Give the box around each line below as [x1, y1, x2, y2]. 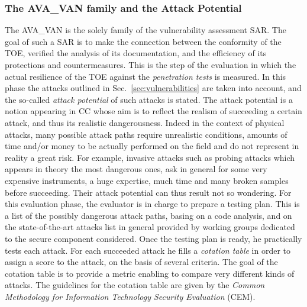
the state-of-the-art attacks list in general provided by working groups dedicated [5, 221, 295, 233]
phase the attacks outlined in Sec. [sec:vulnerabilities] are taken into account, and [5, 82, 302, 94]
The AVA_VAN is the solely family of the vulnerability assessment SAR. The [5, 24, 286, 36]
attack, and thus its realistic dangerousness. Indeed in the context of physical [5, 116, 285, 128]
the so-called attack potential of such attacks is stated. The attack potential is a [5, 93, 293, 105]
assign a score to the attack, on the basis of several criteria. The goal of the [5, 256, 278, 268]
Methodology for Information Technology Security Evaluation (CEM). [5, 290, 256, 302]
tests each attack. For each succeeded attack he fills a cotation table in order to [5, 244, 291, 256]
